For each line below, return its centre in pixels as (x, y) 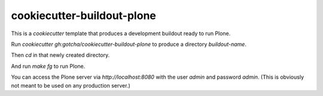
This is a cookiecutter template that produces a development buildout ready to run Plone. (121, 33)
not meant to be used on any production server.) (71, 85)
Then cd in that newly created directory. (60, 55)
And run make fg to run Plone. (48, 66)
